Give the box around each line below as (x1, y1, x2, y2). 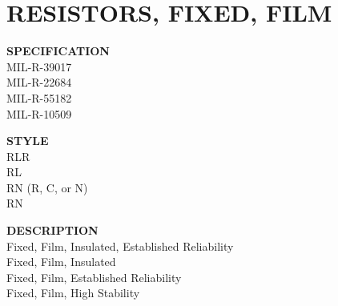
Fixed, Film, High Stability (6, 284, 140, 301)
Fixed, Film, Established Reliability (6, 268, 182, 285)
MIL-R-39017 (6, 58, 72, 74)
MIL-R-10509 (6, 105, 72, 122)
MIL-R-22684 (6, 74, 72, 91)
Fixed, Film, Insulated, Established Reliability (6, 237, 234, 254)
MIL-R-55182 (6, 89, 72, 106)
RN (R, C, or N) (6, 179, 88, 195)
